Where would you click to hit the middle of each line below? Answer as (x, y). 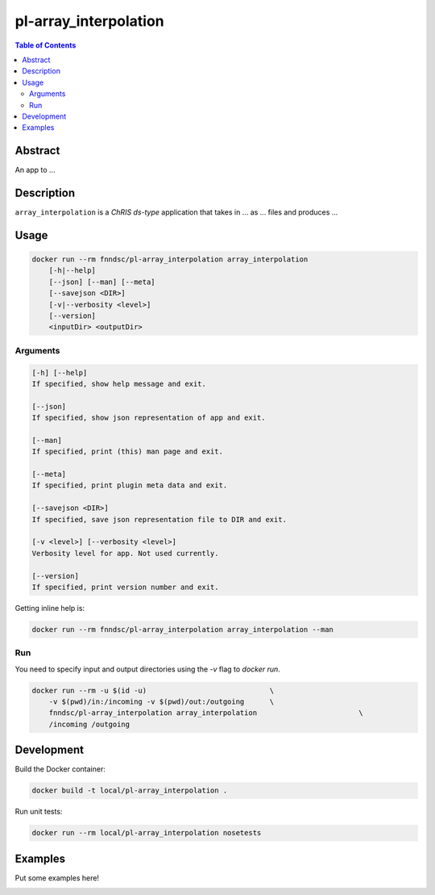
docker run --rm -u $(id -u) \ (153, 690)
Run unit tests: (39, 812)
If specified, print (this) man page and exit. (127, 452)
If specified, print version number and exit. (125, 587)
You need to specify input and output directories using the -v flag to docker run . (148, 669)
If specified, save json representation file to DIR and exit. (159, 519)
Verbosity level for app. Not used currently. (125, 553)
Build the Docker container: (60, 769)
